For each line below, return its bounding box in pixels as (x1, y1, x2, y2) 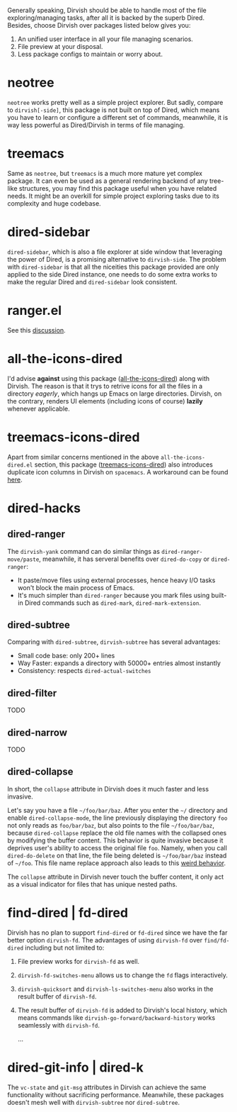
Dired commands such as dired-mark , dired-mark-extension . (24, 599, 202, 607)
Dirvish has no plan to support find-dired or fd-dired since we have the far (7, 928, 228, 937)
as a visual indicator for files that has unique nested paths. (7, 879, 178, 889)
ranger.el (7, 303, 62, 318)
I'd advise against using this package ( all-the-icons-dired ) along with (7, 374, 210, 382)
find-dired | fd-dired (7, 905, 129, 921)
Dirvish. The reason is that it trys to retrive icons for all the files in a (7, 382, 203, 390)
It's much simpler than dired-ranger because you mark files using (17, 591, 210, 599)
